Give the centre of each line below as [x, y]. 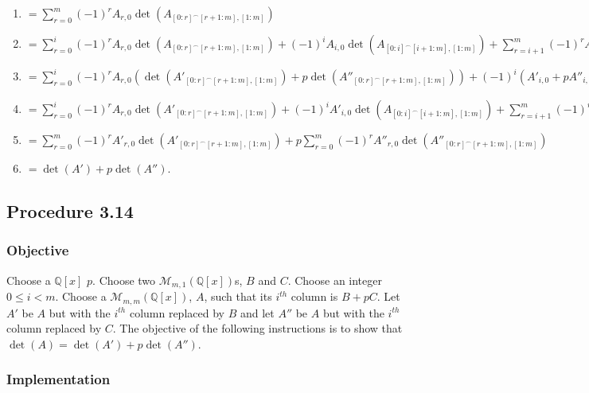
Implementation [59, 379]
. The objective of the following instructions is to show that [257, 328]
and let [257, 312]
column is [314, 296]
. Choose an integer [335, 280]
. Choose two [124, 280]
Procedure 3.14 [70, 210]
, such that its [238, 296]
